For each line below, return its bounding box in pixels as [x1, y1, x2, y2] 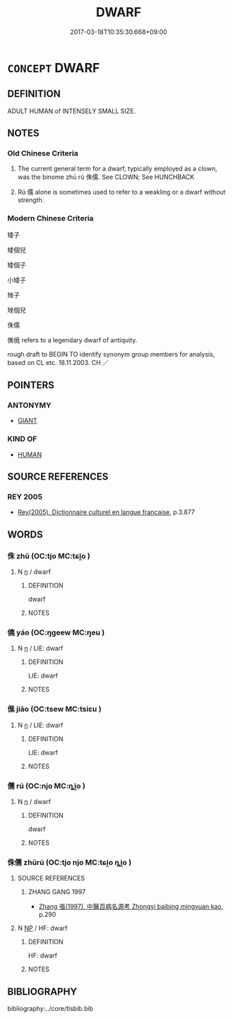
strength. [17, 196, 44, 204]
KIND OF [7, 434, 37, 444]
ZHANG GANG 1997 [28, 888, 86, 896]
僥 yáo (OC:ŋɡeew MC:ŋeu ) [7, 627, 105, 637]
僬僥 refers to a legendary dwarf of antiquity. [7, 335, 138, 344]
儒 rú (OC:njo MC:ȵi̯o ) [7, 781, 86, 791]
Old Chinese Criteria [7, 149, 79, 158]
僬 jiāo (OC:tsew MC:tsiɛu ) [7, 705, 102, 714]
